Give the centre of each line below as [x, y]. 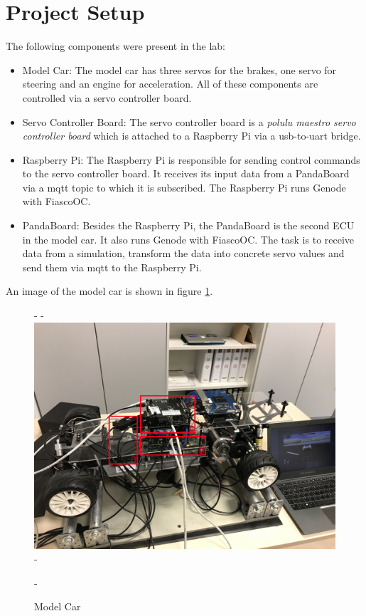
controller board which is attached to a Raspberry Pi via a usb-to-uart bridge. [192, 136]
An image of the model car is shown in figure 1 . [109, 291]
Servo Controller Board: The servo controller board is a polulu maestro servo [189, 121]
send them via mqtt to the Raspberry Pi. [112, 267]
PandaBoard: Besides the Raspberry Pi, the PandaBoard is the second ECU [188, 225]
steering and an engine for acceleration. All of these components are [170, 84]
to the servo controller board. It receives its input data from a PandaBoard [186, 173]
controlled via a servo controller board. [107, 97]
